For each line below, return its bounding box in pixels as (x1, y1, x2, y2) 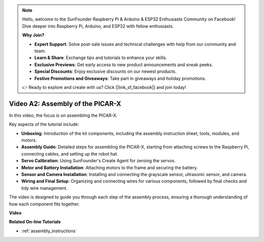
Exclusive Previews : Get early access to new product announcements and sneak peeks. (34, 62, 213, 67)
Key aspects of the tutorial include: (9, 121, 79, 127)
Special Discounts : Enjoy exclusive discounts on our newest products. (34, 68, 177, 74)
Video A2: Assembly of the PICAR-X (9, 99, 122, 108)
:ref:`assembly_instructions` (21, 228, 77, 234)
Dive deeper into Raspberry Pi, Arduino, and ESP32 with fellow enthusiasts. (22, 23, 174, 29)
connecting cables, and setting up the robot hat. (21, 151, 118, 156)
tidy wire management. (21, 185, 68, 191)
